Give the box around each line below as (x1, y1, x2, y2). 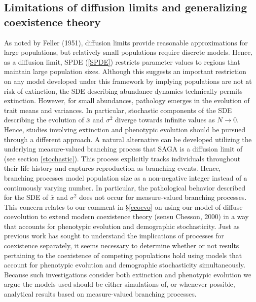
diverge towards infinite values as (115, 114, 215, 125)
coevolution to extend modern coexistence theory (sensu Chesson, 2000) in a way (4, 211, 249, 222)
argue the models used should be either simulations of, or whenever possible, (4, 279, 235, 289)
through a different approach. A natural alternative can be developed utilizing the (4, 134, 252, 144)
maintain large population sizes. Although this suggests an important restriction (4, 66, 247, 76)
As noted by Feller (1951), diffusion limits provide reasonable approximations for (4, 37, 248, 47)
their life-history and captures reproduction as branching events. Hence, (4, 163, 221, 173)
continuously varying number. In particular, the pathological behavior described (4, 182, 246, 192)
